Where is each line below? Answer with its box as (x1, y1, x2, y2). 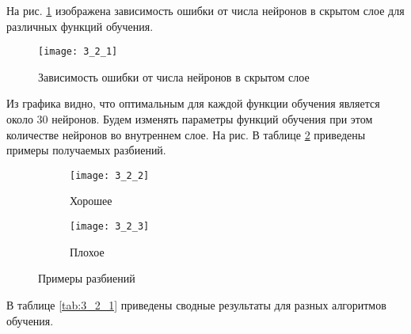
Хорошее (70, 192, 112, 209)
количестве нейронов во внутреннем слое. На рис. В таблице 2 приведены (6, 126, 366, 142)
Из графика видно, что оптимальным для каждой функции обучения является (6, 95, 380, 112)
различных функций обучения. (6, 17, 154, 34)
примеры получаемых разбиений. (6, 142, 166, 158)
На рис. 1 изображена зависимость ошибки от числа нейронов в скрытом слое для (6, 2, 405, 18)
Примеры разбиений (38, 270, 135, 287)
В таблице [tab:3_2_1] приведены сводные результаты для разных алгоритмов (6, 296, 386, 313)
